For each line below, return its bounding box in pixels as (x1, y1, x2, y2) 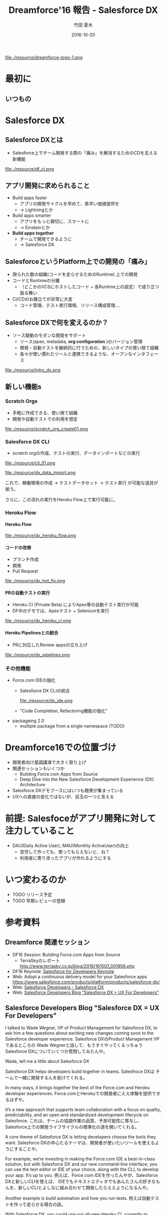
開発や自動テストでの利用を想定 (12, 416, 78, 422)
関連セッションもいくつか (12, 765, 65, 771)
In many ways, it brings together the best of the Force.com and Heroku (5, 1084, 150, 1091)
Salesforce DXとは (5, 136, 63, 144)
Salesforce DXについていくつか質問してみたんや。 (5, 1048, 108, 1054)
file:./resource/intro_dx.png (5, 367, 61, 373)
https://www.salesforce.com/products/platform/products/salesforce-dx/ (12, 979, 160, 984)
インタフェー (132, 350, 159, 357)
